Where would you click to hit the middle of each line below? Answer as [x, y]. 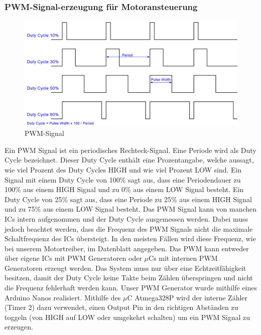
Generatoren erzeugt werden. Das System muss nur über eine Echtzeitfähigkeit [125, 268]
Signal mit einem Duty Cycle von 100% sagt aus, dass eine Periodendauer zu [123, 179]
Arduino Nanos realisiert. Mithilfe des [63, 297]
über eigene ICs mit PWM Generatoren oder [73, 258]
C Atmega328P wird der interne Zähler [187, 297]
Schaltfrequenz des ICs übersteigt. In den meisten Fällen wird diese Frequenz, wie [130, 238]
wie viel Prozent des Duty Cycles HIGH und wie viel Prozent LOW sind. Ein [123, 169]
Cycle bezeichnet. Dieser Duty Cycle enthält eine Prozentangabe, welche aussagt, [129, 160]
